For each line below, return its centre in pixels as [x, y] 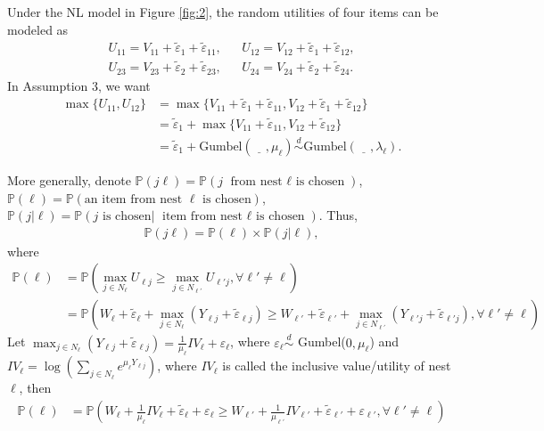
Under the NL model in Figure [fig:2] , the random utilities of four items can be [223, 12]
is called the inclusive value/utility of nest [337, 366]
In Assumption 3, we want [79, 85]
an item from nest [133, 199]
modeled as [38, 29]
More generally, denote [69, 179]
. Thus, [338, 215]
